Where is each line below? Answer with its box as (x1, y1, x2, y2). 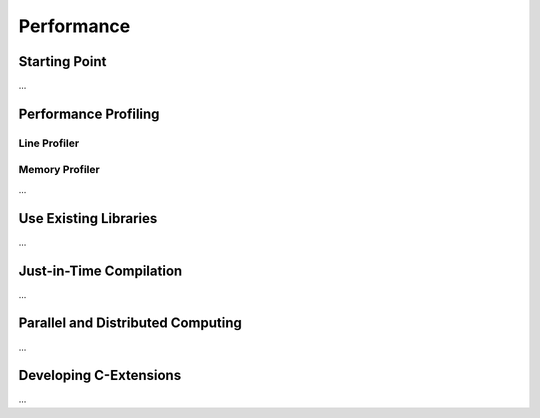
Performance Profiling (18, 105, 160, 122)
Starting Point (18, 53, 107, 70)
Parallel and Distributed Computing (18, 315, 242, 332)
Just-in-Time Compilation (18, 262, 183, 279)
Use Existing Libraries (18, 210, 158, 227)
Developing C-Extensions (18, 367, 182, 384)
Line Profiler (18, 136, 80, 150)
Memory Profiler (18, 163, 100, 177)
